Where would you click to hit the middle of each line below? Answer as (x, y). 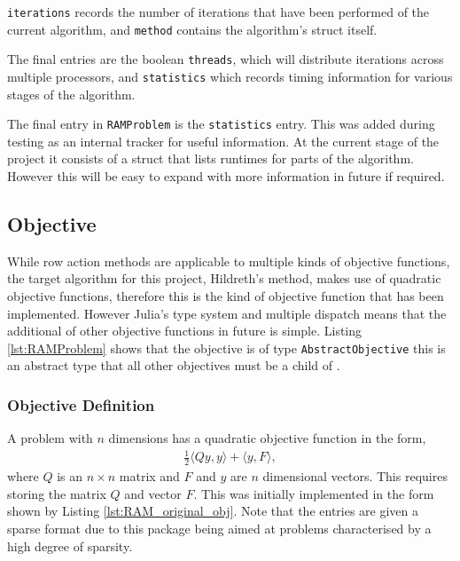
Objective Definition (81, 405)
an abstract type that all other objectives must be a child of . (174, 365)
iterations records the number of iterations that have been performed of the (218, 12)
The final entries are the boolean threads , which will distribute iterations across (226, 59)
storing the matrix (57, 493)
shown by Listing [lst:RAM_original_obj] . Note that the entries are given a (213, 511)
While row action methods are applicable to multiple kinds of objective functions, (229, 261)
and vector (153, 493)
